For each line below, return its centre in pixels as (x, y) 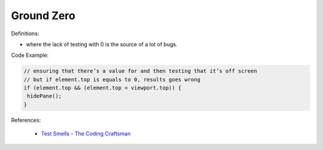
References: (26, 120)
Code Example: (30, 55)
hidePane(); (45, 96)
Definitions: (25, 33)
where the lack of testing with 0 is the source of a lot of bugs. (102, 44)
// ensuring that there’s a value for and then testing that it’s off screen (140, 71)
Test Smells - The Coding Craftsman (86, 134)
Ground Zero (43, 16)
